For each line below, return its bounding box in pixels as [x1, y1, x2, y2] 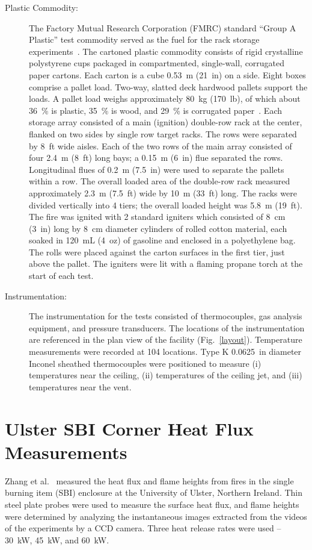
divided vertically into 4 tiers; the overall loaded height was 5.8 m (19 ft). [29, 198, 302, 211]
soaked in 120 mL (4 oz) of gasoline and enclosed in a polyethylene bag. [29, 234, 296, 246]
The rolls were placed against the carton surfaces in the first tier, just [29, 245, 285, 258]
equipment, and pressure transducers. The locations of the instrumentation [29, 321, 305, 334]
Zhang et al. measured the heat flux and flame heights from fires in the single [5, 474, 294, 487]
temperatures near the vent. [29, 380, 132, 393]
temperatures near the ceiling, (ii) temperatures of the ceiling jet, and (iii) [29, 369, 302, 381]
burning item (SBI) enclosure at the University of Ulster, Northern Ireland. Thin [5, 486, 303, 499]
